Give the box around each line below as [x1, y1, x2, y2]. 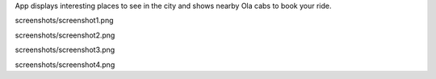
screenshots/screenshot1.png [15, 16, 114, 26]
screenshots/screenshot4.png [15, 60, 115, 69]
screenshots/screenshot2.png [15, 30, 115, 40]
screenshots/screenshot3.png [15, 45, 115, 55]
